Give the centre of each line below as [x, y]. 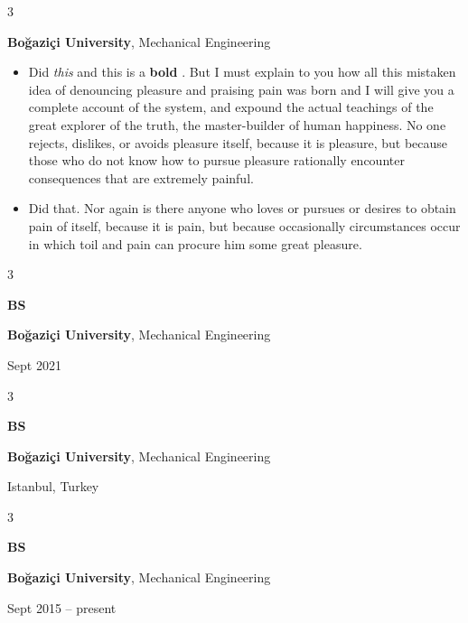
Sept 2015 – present [62, 607]
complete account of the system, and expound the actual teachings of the [231, 107]
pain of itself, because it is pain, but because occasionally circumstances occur [244, 225]
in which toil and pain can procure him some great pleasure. [195, 243]
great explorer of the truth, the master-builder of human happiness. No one [237, 124]
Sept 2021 [34, 364]
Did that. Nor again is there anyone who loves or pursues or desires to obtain [242, 208]
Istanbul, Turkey [53, 486]
